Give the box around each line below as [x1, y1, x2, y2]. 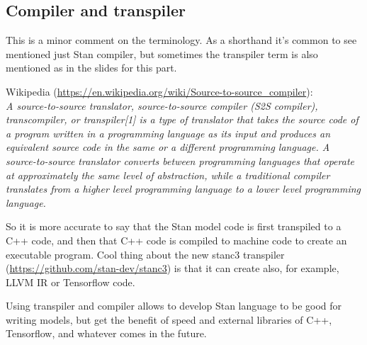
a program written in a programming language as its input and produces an [6, 125, 331, 140]
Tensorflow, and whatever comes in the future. [6, 326, 207, 341]
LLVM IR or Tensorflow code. [6, 274, 135, 289]
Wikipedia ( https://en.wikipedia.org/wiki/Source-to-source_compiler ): [6, 84, 313, 98]
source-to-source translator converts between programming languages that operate [6, 153, 354, 168]
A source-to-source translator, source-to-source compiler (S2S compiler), [6, 98, 318, 113]
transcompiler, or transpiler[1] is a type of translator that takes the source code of [6, 112, 358, 127]
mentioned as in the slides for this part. [6, 60, 177, 75]
